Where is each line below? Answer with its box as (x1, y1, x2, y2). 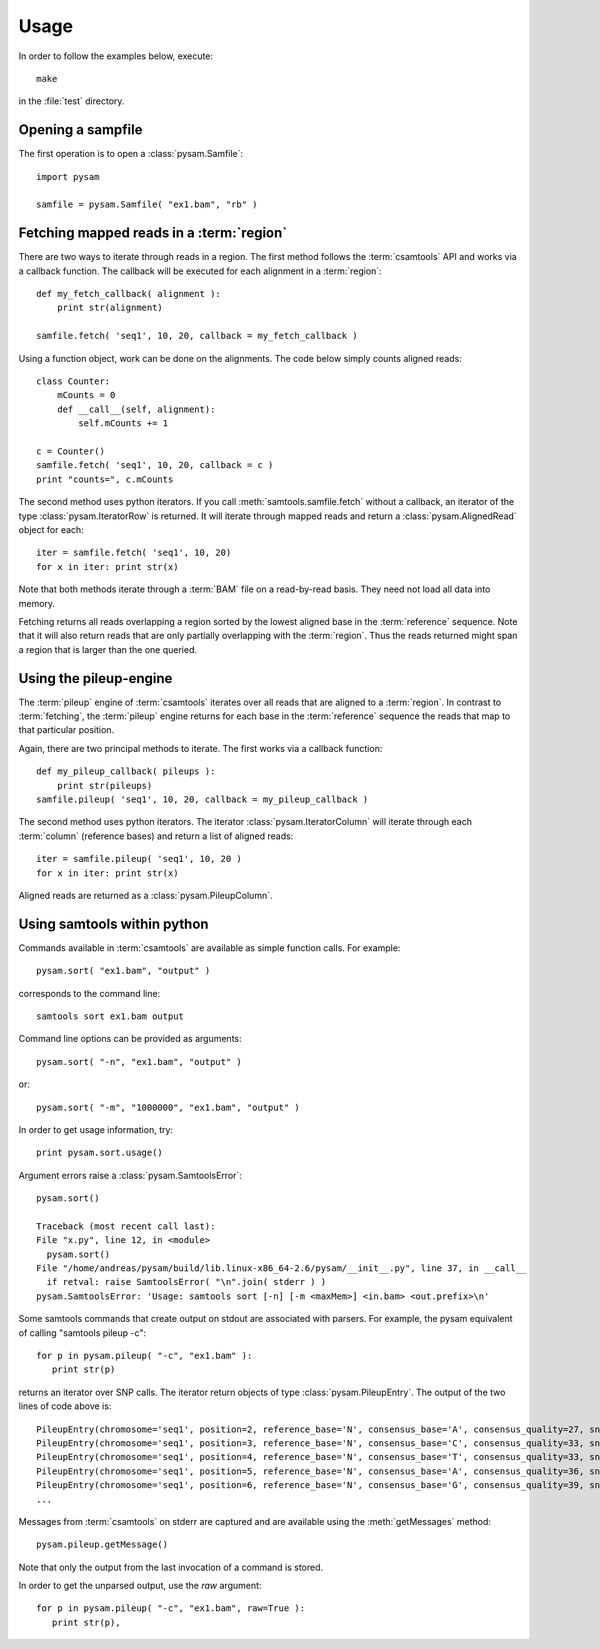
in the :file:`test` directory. (18, 95, 125, 107)
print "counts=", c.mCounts (36, 473, 174, 485)
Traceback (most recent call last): (36, 1220, 216, 1232)
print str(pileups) (56, 780, 153, 791)
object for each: (18, 523, 84, 535)
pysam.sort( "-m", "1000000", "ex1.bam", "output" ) (36, 1101, 300, 1113)
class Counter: (36, 376, 111, 387)
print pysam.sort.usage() (36, 1147, 164, 1159)
